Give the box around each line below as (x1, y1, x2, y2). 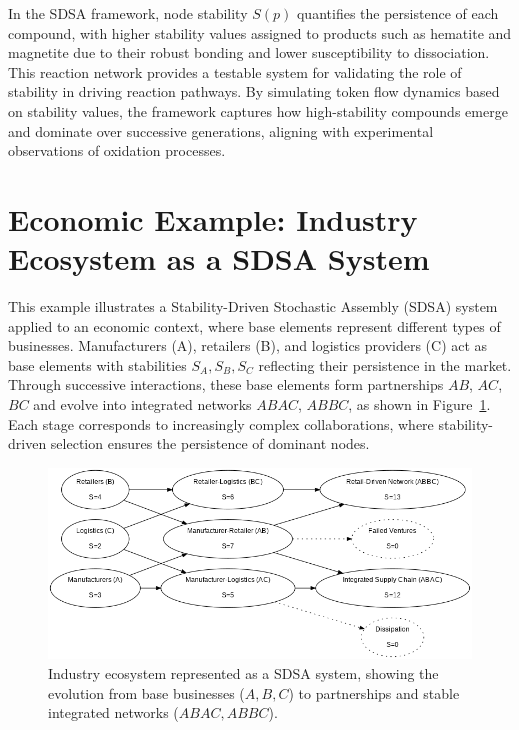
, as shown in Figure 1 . (348, 394, 491, 415)
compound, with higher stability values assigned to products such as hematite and (8, 22, 512, 43)
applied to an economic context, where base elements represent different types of (8, 315, 501, 336)
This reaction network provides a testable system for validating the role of (8, 61, 462, 82)
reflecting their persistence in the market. (258, 354, 512, 375)
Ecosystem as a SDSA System (8, 238, 430, 279)
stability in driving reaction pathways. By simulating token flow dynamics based (8, 81, 500, 102)
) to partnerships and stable (288, 682, 460, 703)
